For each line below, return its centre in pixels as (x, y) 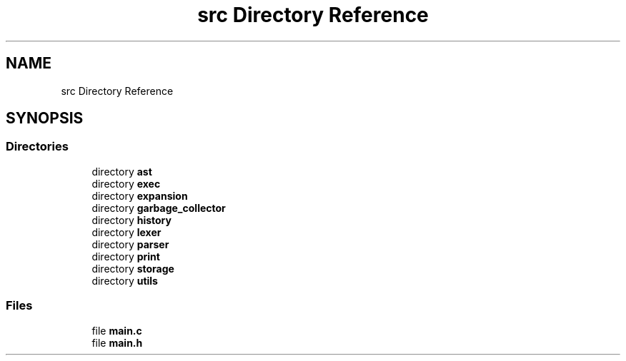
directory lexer (126, 232)
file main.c (117, 330)
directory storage (133, 268)
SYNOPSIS (45, 118)
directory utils (125, 280)
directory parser (130, 244)
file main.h (117, 342)
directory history (131, 220)
